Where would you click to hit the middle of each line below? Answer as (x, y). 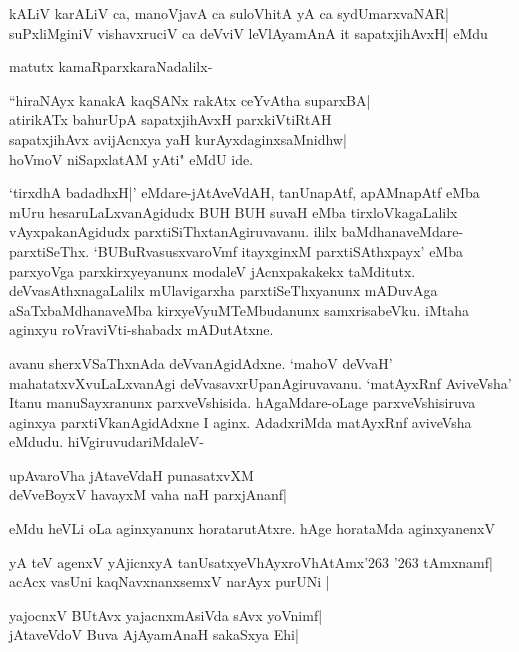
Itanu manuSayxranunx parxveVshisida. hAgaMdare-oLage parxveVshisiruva (242, 402)
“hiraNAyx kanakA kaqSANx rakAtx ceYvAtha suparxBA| (190, 99)
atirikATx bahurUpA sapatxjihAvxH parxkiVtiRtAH (170, 119)
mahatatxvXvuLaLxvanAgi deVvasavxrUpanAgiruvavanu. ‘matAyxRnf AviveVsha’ (260, 382)
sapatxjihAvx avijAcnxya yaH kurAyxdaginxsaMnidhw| (178, 138)
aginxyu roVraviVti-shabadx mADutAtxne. (141, 329)
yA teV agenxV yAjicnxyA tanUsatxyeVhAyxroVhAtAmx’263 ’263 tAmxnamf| (251, 561)
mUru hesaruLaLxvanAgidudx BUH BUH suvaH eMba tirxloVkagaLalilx (233, 211)
